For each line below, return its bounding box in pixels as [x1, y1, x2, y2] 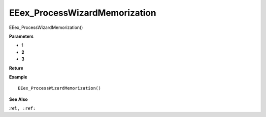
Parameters [9, 33, 34, 39]
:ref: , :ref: [9, 105, 36, 111]
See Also [9, 96, 28, 102]
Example [9, 74, 28, 80]
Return [9, 65, 24, 71]
